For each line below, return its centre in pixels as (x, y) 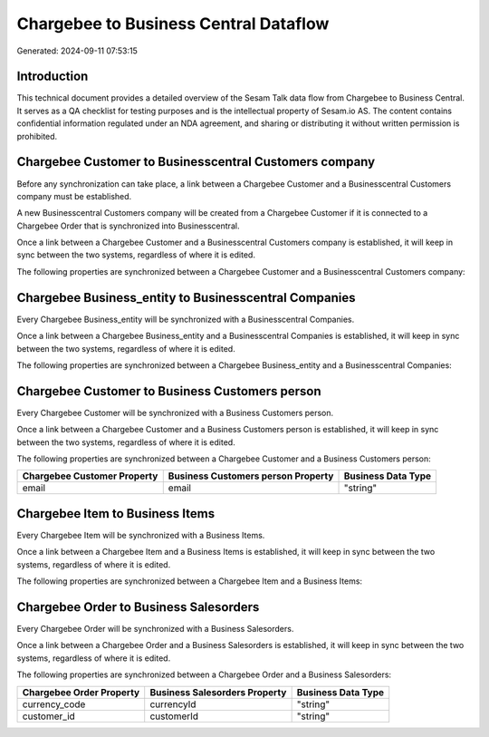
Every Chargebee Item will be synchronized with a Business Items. (141, 535)
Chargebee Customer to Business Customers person (169, 391)
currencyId (173, 704)
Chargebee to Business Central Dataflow (173, 24)
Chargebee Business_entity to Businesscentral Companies (186, 298)
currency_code (54, 704)
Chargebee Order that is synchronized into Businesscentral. (128, 226)
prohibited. (37, 136)
